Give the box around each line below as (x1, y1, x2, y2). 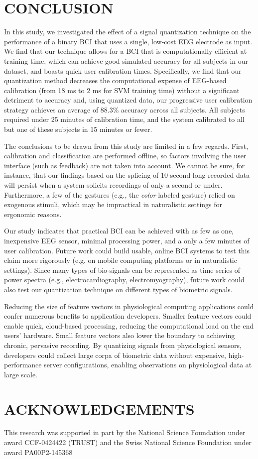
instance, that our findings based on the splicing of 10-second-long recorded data (4, 170, 250, 180)
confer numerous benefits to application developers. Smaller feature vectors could (4, 311, 252, 321)
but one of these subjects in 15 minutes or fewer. (4, 124, 152, 134)
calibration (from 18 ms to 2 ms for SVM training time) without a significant (4, 85, 240, 95)
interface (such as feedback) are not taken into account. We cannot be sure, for (4, 160, 245, 170)
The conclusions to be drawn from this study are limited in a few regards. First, (4, 140, 249, 151)
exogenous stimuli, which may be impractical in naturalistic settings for (4, 199, 223, 210)
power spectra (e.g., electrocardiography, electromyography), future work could (4, 274, 245, 285)
